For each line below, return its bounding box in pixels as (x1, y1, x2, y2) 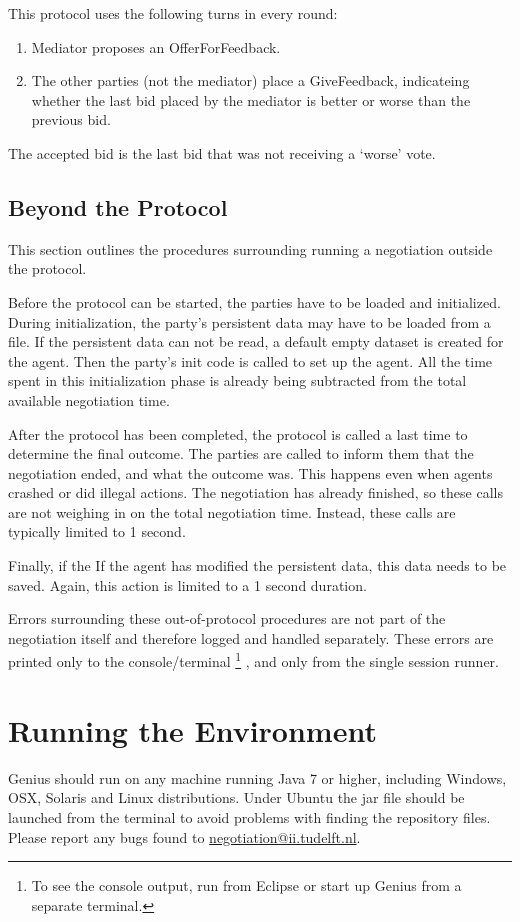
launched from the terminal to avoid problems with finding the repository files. (8, 807, 491, 828)
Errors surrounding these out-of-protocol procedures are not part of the (8, 608, 446, 629)
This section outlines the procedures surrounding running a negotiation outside (8, 238, 493, 259)
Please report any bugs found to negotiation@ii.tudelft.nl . (8, 826, 361, 847)
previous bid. (31, 109, 111, 130)
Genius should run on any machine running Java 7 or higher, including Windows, (8, 767, 507, 788)
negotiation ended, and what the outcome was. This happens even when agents (8, 462, 493, 483)
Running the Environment (8, 709, 377, 750)
